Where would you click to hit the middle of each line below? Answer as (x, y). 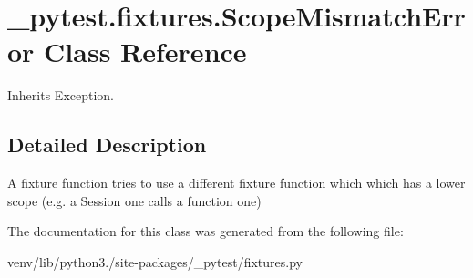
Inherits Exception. (61, 95)
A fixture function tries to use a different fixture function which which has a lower (236, 183)
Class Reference (145, 51)
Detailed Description (107, 144)
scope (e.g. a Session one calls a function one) (134, 200)
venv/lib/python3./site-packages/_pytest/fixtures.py (155, 261)
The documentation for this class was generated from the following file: (206, 231)
